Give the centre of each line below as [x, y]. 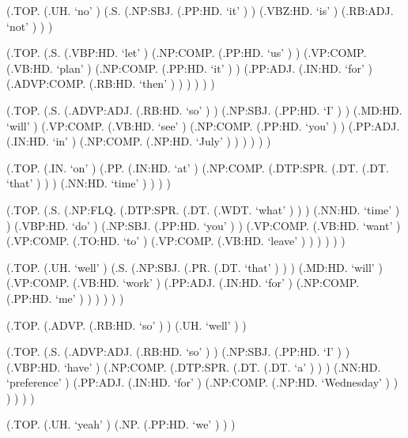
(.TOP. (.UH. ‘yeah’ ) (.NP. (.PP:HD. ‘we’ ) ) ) [121, 424]
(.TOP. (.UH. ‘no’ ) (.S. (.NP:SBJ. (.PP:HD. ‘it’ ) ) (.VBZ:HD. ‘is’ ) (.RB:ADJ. [200, 10]
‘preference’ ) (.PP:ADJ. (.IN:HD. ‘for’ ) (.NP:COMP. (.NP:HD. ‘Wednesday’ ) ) [202, 382]
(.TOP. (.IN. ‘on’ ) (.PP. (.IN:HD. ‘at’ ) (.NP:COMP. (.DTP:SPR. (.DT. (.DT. [198, 167]
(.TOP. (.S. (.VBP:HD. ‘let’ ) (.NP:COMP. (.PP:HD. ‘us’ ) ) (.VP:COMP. [187, 53]
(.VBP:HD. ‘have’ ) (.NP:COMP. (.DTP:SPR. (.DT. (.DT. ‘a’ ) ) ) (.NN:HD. [194, 366]
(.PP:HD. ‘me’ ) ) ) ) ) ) [65, 298]
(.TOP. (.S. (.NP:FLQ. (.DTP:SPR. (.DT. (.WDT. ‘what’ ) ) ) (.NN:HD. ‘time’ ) [203, 209]
